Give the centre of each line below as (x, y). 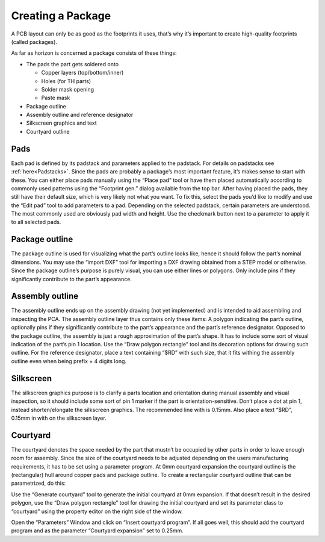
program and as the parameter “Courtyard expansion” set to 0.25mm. (97, 531)
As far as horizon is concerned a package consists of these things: (94, 53)
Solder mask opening (68, 89)
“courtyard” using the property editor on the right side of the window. (97, 511)
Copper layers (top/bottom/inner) (82, 73)
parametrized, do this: (39, 483)
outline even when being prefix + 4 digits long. (69, 361)
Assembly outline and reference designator (80, 115)
